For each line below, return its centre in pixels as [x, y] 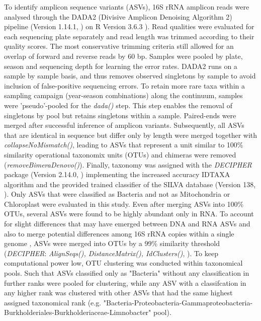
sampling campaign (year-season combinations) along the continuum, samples [123, 95]
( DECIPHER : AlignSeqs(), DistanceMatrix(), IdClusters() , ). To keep [111, 253]
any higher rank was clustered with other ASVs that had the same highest [118, 293]
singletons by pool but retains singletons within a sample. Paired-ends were [120, 115]
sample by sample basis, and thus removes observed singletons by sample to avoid [130, 76]
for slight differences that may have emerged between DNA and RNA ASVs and [127, 224]
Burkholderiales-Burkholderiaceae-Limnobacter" [78, 312]
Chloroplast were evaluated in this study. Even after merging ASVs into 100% [124, 204]
